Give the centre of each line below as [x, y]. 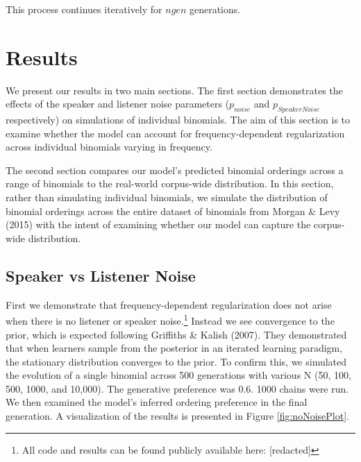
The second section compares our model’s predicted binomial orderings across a [175, 170]
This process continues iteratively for [84, 9]
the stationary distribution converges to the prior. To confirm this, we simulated [176, 361]
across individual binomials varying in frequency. [109, 147]
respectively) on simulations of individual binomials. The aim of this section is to [178, 120]
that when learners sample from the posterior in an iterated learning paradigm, [174, 348]
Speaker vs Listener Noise [101, 275]
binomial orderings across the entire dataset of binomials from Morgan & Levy [173, 211]
